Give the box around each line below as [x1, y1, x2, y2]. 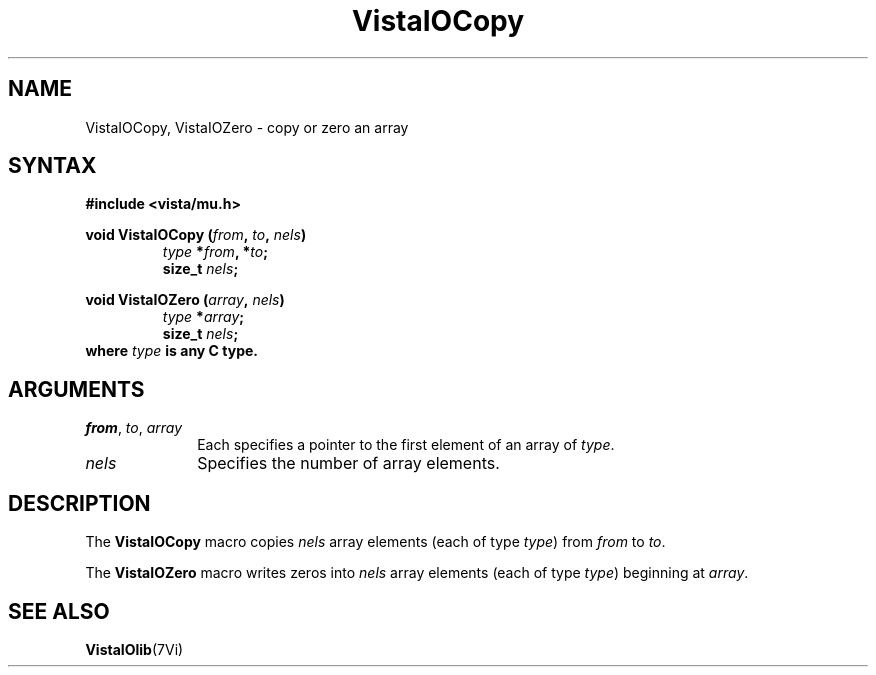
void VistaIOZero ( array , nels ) [85, 291, 285, 309]
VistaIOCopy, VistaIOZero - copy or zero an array [85, 118, 409, 136]
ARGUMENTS [8, 376, 145, 402]
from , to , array [85, 419, 183, 437]
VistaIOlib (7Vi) [85, 640, 184, 658]
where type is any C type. [85, 342, 258, 360]
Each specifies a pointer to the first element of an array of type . [197, 436, 615, 454]
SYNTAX [8, 153, 97, 179]
